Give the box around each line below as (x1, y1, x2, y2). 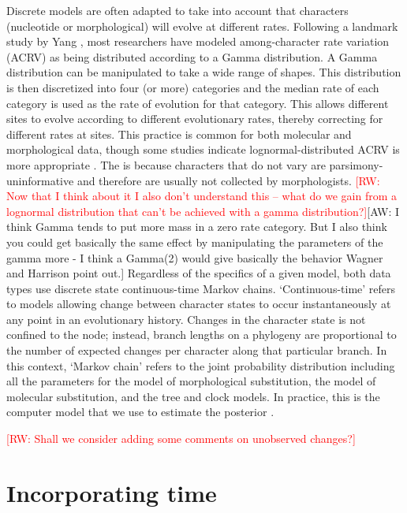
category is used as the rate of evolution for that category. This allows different (6, 95, 389, 111)
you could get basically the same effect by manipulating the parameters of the (6, 233, 383, 250)
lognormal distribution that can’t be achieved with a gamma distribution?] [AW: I (6, 203, 400, 219)
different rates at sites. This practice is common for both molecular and (6, 125, 352, 142)
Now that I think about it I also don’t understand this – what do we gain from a (6, 188, 397, 204)
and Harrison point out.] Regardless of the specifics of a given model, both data (6, 265, 391, 281)
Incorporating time (6, 476, 217, 508)
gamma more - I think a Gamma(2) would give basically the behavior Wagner (6, 249, 383, 266)
